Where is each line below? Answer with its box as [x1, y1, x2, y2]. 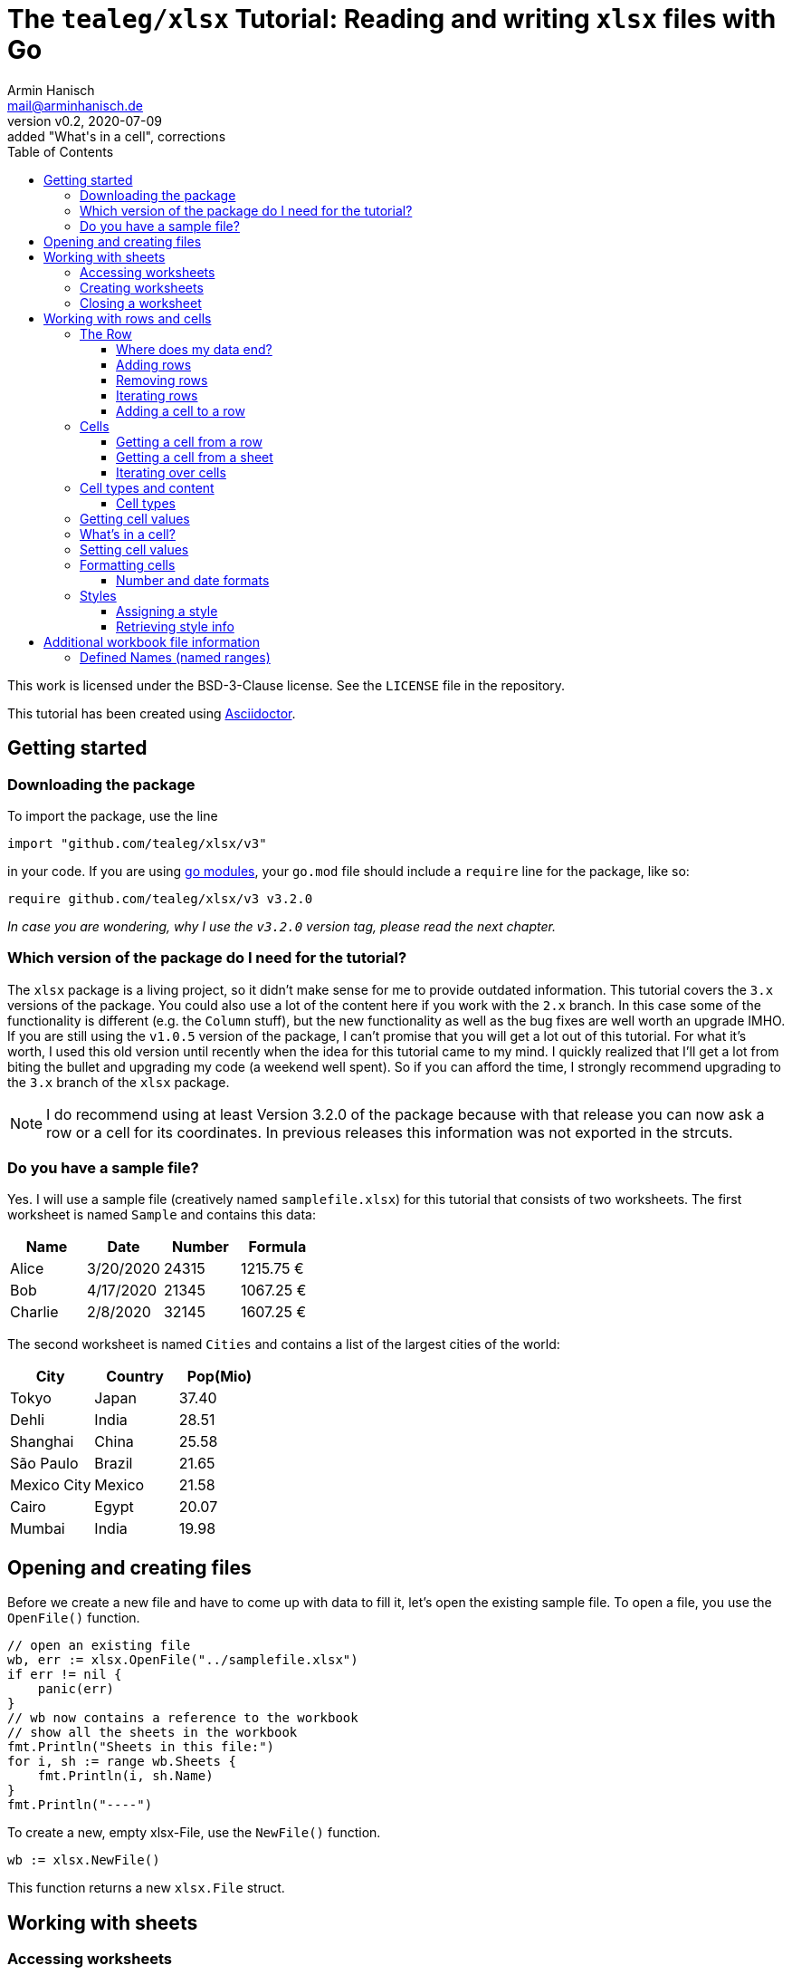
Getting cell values [80, 510, 190, 526]
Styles [80, 587, 117, 603]
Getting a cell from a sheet [116, 448, 273, 465]
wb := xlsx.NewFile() [7, 1853, 160, 1868]
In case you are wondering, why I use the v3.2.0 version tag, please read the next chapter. [7, 918, 556, 934]
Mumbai [10, 1519, 65, 1538]
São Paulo [10, 1454, 79, 1473]
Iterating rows [116, 387, 198, 403]
